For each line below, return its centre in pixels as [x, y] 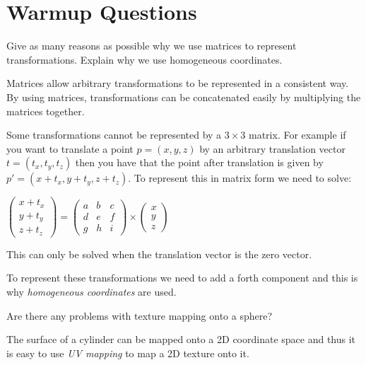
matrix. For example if [297, 135]
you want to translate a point [70, 148]
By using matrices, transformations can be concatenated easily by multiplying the [184, 97]
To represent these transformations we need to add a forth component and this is [182, 278]
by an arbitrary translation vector [272, 148]
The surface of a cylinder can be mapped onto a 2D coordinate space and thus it [181, 339]
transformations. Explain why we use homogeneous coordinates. [144, 59]
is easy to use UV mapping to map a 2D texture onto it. [128, 353]
